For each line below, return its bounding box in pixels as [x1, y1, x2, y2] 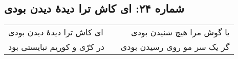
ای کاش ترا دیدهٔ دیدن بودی [8, 26, 103, 38]
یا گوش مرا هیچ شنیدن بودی [131, 26, 230, 38]
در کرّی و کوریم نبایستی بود [8, 41, 104, 53]
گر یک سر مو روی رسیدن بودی [120, 41, 230, 53]
